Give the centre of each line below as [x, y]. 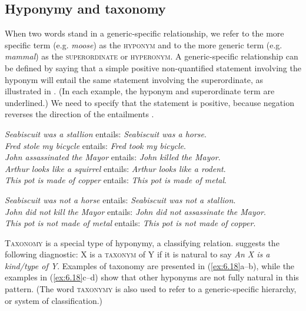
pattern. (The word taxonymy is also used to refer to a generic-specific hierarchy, [151, 289]
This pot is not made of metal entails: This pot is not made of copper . [130, 223]
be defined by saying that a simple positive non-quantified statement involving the [153, 67]
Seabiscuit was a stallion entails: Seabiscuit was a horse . [106, 133]
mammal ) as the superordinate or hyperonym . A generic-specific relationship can [152, 56]
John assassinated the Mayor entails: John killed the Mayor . [113, 157]
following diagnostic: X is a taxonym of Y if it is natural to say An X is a [137, 254]
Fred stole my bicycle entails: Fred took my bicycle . [95, 145]
